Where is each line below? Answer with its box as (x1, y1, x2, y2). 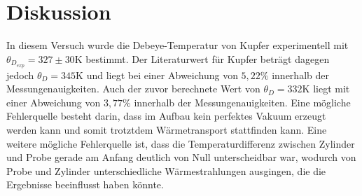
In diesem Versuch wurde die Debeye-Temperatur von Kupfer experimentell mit (6, 38, 349, 52)
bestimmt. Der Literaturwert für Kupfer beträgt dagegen (85, 51, 330, 66)
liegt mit (313, 81, 350, 96)
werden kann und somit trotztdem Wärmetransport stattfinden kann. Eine (6, 122, 327, 136)
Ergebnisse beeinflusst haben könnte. (6, 177, 164, 192)
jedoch (6, 67, 34, 82)
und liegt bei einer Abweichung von (86, 67, 238, 82)
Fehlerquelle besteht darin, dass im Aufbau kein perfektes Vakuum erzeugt (6, 108, 326, 123)
